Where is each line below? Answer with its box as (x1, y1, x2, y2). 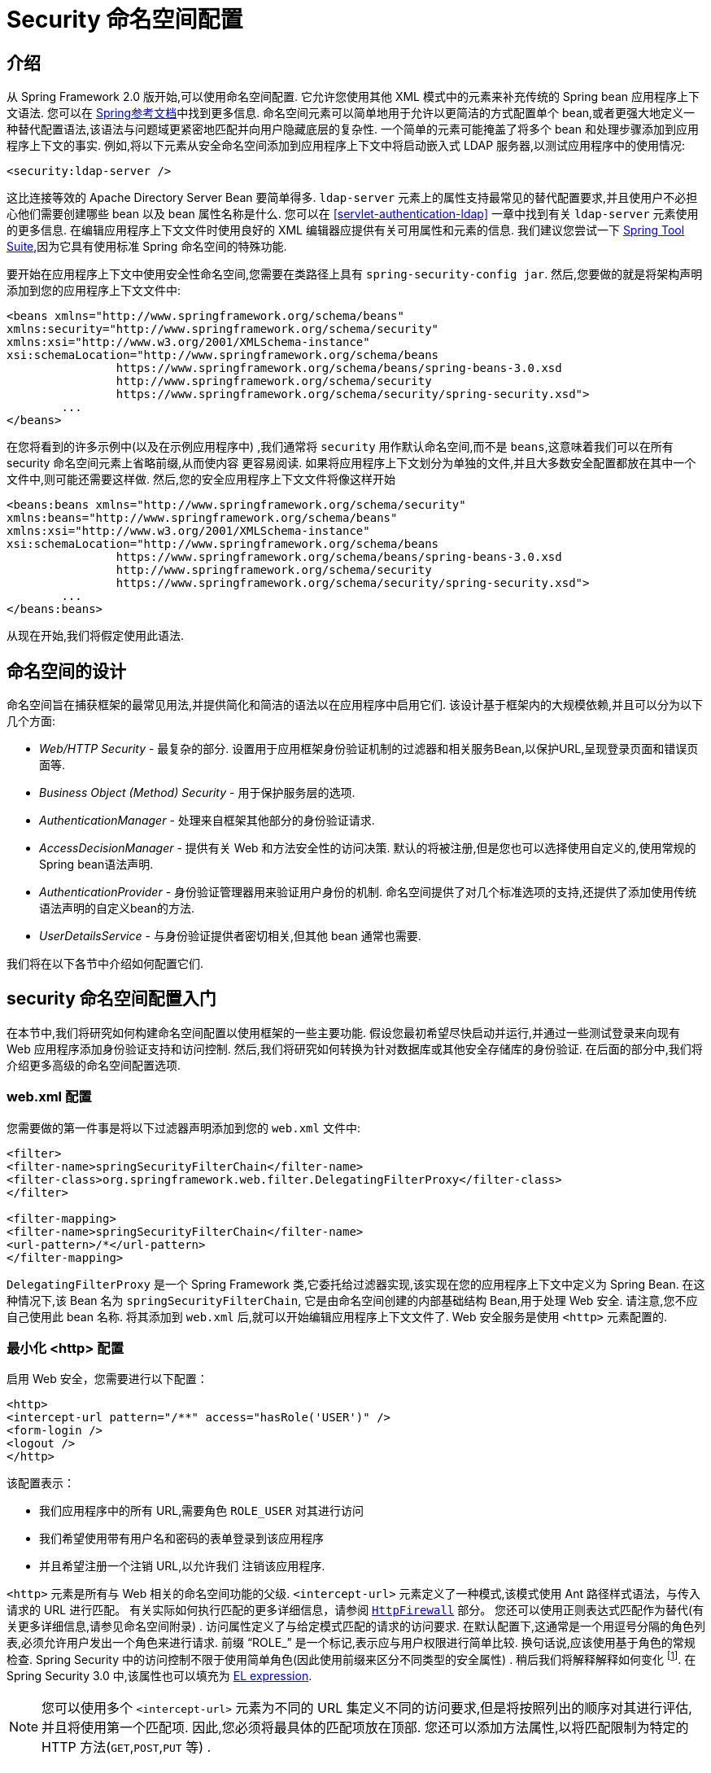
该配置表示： (7, 1476, 75, 1491)
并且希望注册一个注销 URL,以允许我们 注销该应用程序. (39, 1559, 325, 1574)
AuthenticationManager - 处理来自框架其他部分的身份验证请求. (39, 813, 375, 828)
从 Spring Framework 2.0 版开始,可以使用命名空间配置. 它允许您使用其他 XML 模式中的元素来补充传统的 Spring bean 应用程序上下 (7, 90, 700, 104)
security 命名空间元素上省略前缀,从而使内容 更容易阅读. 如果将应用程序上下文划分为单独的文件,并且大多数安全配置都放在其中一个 (7, 456, 696, 471)
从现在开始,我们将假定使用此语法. (7, 628, 185, 643)
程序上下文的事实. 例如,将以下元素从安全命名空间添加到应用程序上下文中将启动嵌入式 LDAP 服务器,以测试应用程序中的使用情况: (7, 138, 686, 153)
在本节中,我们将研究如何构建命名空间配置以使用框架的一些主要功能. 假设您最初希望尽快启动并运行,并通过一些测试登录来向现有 (7, 1025, 681, 1040)
